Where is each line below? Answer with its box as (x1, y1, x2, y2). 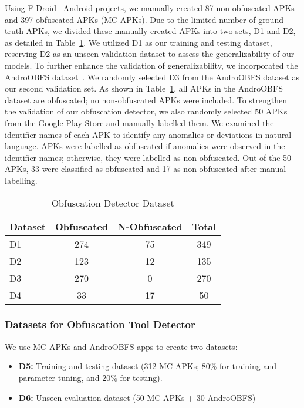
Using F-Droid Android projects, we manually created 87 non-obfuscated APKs (5, 2, 295, 14)
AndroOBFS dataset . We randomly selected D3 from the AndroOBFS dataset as (5, 70, 299, 83)
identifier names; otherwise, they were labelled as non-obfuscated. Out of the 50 (5, 151, 292, 163)
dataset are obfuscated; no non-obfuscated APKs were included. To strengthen (5, 93, 287, 106)
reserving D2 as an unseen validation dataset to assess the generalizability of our (5, 48, 295, 60)
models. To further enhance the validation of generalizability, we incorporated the (5, 59, 298, 71)
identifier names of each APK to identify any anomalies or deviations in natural (5, 128, 292, 140)
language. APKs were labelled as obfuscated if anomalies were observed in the (5, 140, 285, 152)
